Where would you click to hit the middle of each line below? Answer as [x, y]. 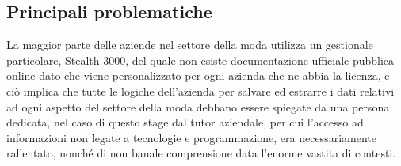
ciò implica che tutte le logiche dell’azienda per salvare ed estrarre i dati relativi [200, 91]
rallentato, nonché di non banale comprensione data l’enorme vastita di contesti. [201, 153]
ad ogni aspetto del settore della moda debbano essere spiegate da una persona [198, 106]
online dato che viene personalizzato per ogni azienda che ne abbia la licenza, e [198, 75]
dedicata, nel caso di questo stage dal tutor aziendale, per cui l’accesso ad [185, 122]
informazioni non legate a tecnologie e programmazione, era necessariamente [191, 137]
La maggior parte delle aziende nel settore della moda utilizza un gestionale [190, 45]
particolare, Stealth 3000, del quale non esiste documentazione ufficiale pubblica [200, 60]
